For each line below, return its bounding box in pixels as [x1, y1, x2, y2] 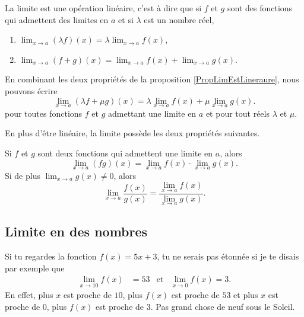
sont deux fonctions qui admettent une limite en [37, 146, 213, 159]
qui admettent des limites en [5, 13, 109, 25]
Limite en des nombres [5, 222, 148, 241]
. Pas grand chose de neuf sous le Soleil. [150, 300, 295, 313]
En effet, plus [5, 289, 53, 301]
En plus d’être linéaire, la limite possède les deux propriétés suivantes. [5, 127, 260, 139]
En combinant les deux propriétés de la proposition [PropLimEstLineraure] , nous [5, 73, 299, 85]
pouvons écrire [5, 84, 58, 97]
